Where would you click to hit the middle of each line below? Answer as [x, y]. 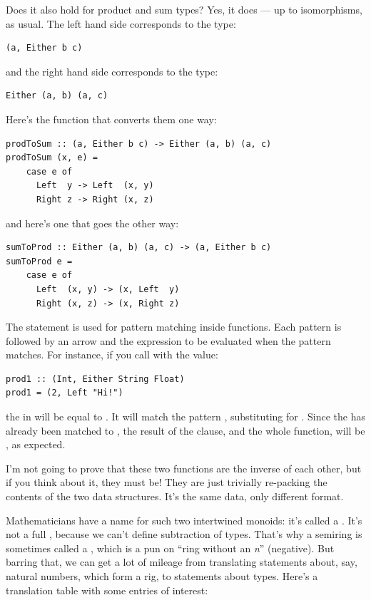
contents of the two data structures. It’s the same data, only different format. [175, 496]
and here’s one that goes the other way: [92, 223]
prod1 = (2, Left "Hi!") [65, 393]
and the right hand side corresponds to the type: [112, 71]
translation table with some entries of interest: [107, 590]
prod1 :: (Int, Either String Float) [95, 379]
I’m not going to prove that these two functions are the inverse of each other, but [184, 468]
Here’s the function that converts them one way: [111, 119]
